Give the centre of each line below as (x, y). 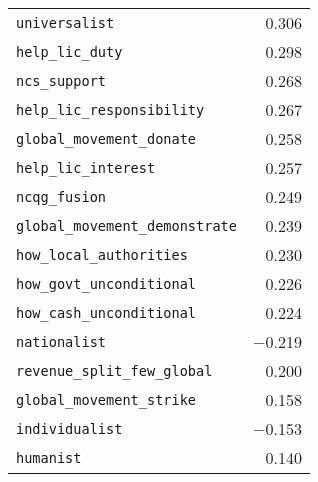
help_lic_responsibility (110, 109)
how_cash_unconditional (106, 312)
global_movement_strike (106, 399)
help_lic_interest (86, 167)
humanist (49, 457)
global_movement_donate (106, 138)
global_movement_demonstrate (126, 225)
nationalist (61, 341)
